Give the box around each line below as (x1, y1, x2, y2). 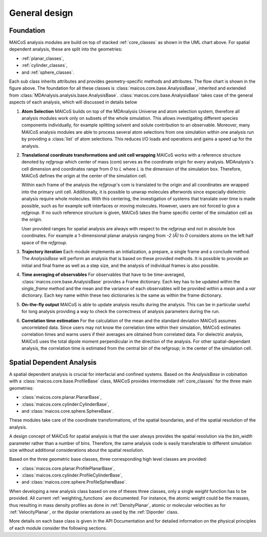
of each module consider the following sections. (9, 525, 107, 531)
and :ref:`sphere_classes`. (21, 69, 74, 75)
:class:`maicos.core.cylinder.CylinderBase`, (21, 401, 110, 407)
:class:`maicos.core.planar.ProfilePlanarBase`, (21, 465, 115, 471)
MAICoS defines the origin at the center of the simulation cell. (21, 173, 147, 179)
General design (9, 7, 74, 18)
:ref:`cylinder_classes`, (21, 62, 68, 68)
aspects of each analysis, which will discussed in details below (9, 99, 137, 105)
